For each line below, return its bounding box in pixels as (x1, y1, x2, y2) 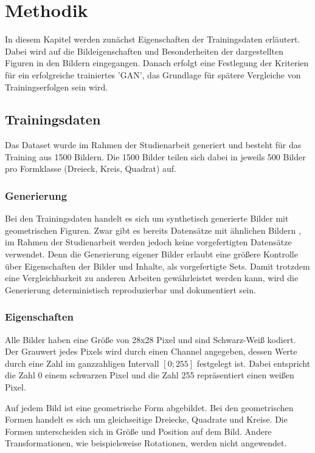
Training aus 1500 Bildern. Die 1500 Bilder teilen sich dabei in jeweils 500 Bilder (5, 150, 306, 163)
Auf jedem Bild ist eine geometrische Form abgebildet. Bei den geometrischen (5, 401, 294, 414)
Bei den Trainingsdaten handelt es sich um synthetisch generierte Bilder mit (5, 212, 289, 225)
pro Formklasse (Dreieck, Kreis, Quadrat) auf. (5, 162, 177, 175)
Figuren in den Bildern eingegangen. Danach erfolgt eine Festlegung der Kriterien (5, 56, 309, 69)
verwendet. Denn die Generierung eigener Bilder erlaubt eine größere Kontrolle (5, 248, 298, 261)
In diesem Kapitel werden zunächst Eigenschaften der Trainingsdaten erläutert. (5, 33, 300, 46)
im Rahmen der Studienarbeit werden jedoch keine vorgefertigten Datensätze (5, 236, 292, 248)
